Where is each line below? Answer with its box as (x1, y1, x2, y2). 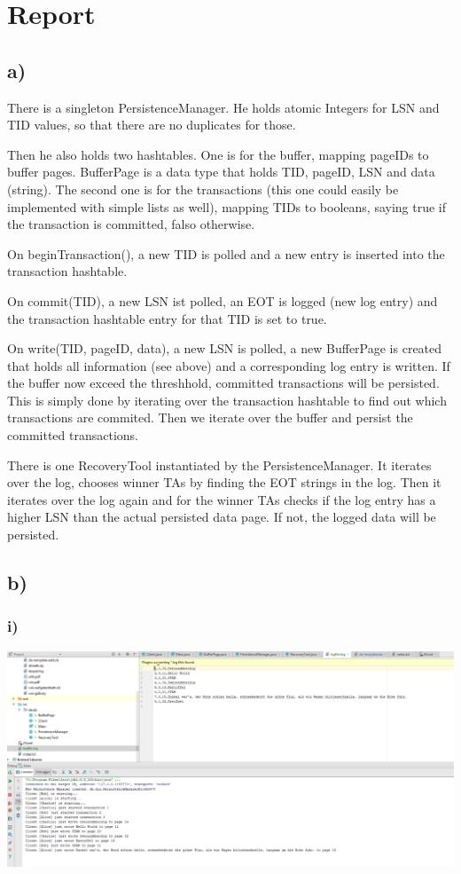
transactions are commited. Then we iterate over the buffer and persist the (7, 408, 413, 427)
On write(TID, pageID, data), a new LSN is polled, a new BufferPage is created (7, 339, 442, 358)
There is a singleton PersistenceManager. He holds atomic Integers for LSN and (7, 98, 440, 116)
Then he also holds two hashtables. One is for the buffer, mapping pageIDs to (7, 145, 429, 163)
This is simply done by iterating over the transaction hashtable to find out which (7, 390, 447, 409)
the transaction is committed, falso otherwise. (7, 215, 255, 233)
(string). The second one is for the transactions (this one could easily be (7, 179, 399, 198)
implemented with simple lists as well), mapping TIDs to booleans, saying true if (7, 197, 447, 216)
